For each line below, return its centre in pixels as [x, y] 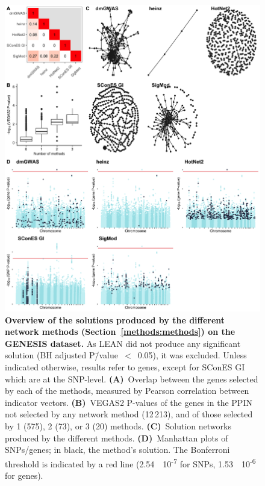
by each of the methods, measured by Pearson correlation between [127, 391]
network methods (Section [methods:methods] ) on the [120, 332]
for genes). [24, 475]
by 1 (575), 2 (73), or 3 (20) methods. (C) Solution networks [118, 425]
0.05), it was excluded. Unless [192, 355]
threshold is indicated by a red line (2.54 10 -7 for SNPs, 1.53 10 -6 [130, 463]
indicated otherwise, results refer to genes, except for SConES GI [125, 366]
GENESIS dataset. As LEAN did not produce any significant [123, 343]
